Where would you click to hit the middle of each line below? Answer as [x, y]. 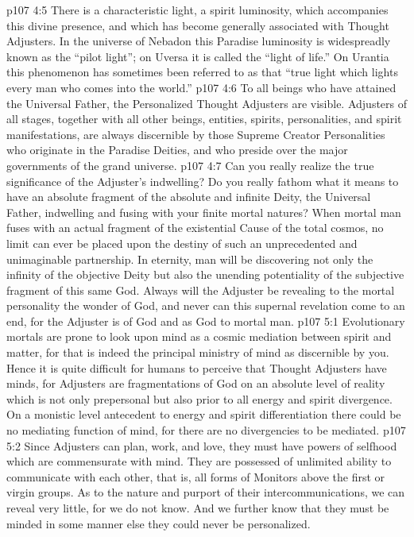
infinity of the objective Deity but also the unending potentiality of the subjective [205, 274]
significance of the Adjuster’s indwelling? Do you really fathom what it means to [203, 181]
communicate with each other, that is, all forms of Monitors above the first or [196, 476]
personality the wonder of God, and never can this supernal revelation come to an [206, 305]
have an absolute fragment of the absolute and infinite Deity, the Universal [189, 197]
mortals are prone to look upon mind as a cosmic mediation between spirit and [199, 336]
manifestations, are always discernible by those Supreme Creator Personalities [196, 134]
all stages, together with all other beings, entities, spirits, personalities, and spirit [204, 119]
